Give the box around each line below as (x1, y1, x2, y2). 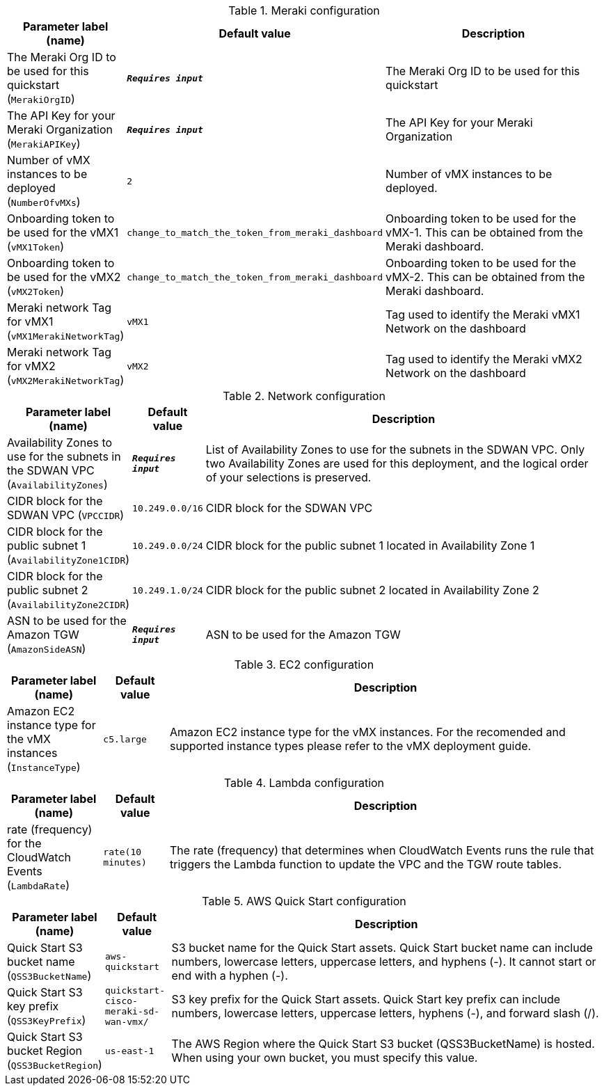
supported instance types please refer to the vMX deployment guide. (170, 739, 532, 753)
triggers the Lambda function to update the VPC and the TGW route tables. (170, 857, 562, 871)
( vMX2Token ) (7, 284, 65, 298)
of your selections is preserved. (205, 470, 372, 484)
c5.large (103, 733, 147, 744)
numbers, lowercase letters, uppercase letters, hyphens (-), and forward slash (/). (171, 1006, 599, 1020)
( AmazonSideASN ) (7, 642, 86, 655)
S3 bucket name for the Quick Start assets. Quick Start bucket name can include (171, 941, 593, 955)
